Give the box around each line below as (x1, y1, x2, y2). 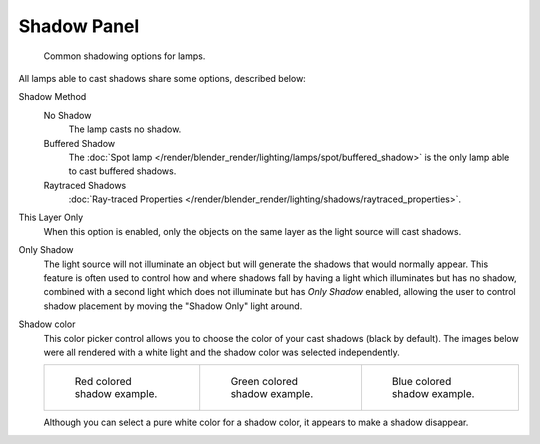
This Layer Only (18, 211, 84, 224)
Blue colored (391, 375, 452, 389)
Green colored (230, 375, 299, 389)
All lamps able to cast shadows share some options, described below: (18, 72, 307, 84)
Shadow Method (18, 91, 87, 103)
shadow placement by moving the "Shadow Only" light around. (43, 300, 303, 312)
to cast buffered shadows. (68, 165, 177, 177)
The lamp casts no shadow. (68, 123, 182, 135)
